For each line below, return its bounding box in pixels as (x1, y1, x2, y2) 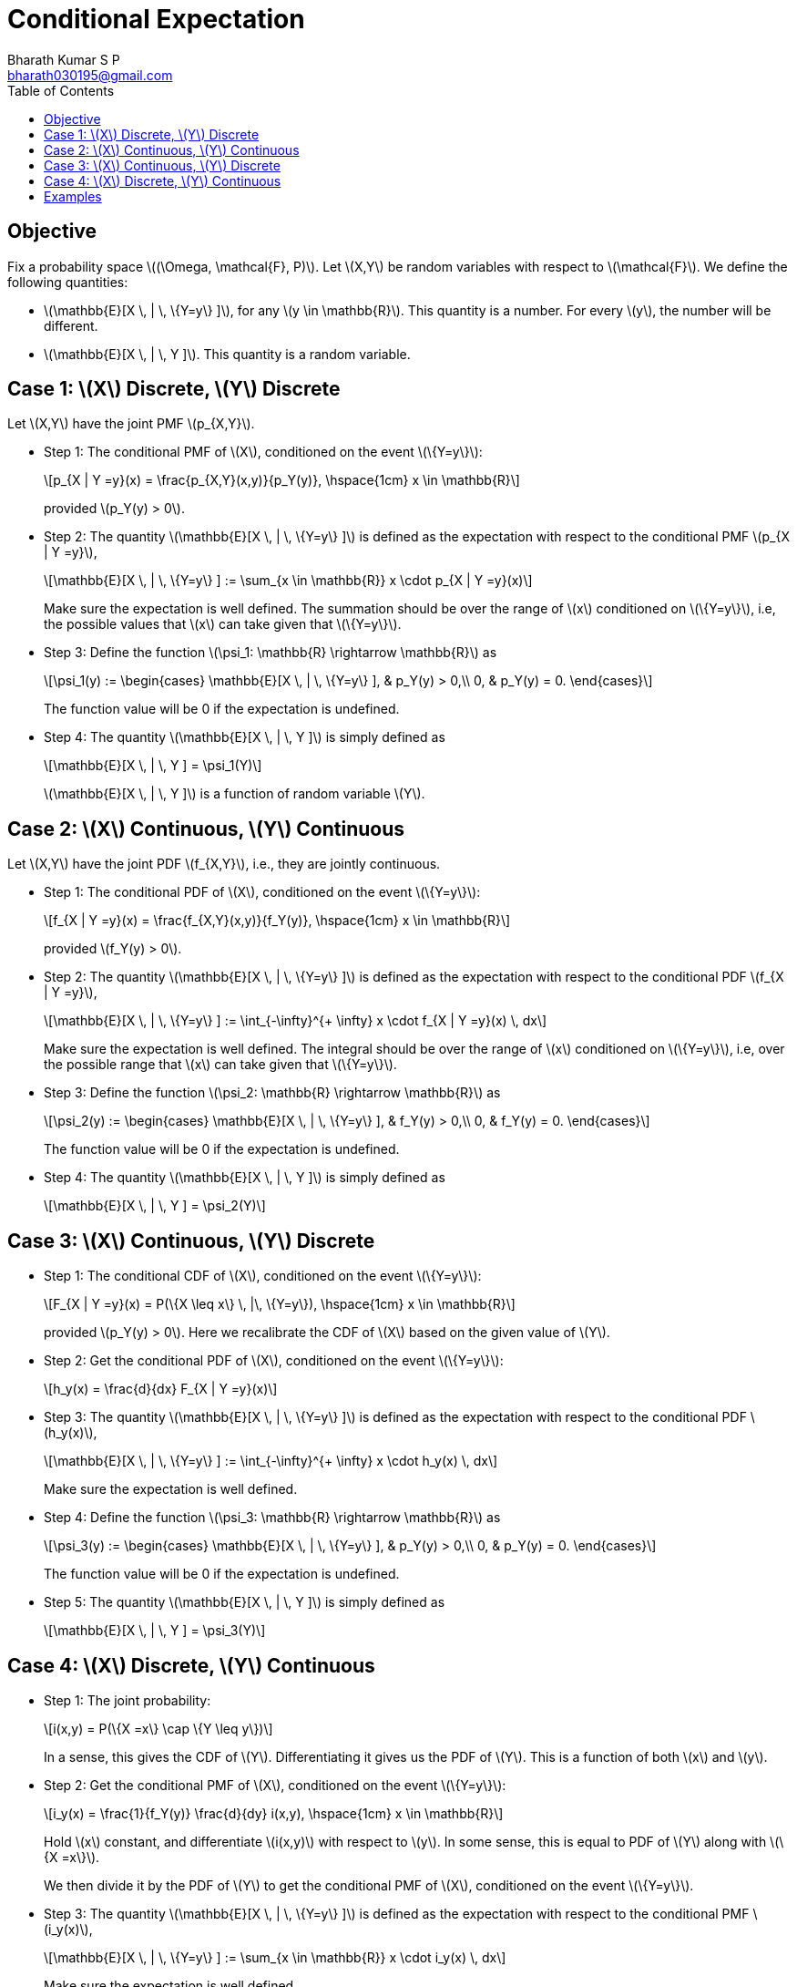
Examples (44, 188, 102, 204)
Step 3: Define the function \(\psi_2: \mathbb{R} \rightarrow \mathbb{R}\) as (44, 1085, 501, 1101)
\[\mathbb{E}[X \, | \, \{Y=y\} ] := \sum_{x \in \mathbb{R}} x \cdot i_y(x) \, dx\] (44, 1949, 506, 1965)
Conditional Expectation (7, 4, 305, 35)
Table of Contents (7, 82, 115, 98)
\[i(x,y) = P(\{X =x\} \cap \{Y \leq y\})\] (44, 1720, 273, 1736)
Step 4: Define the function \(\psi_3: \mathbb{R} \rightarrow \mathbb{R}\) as (44, 1509, 501, 1526)
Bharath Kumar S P (7, 51, 120, 67)
